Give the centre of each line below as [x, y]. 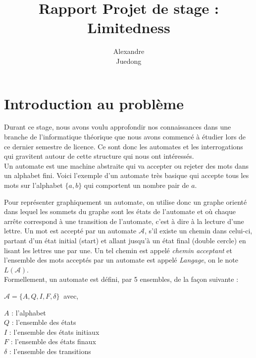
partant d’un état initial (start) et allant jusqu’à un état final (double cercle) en [125, 240]
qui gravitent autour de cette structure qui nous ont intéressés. [99, 156]
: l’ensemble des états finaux [53, 341]
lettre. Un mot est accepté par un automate [70, 231]
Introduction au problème [94, 103]
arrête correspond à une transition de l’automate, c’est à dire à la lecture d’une [124, 221]
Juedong [129, 61]
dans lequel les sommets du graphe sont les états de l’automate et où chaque [120, 211]
